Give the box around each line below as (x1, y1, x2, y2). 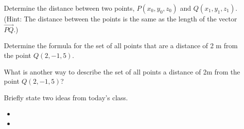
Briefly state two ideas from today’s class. (4, 92, 128, 102)
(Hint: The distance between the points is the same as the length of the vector (4, 14, 237, 23)
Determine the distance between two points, (4, 3, 135, 13)
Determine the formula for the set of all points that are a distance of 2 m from (4, 40, 238, 51)
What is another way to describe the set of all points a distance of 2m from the (4, 66, 240, 76)
